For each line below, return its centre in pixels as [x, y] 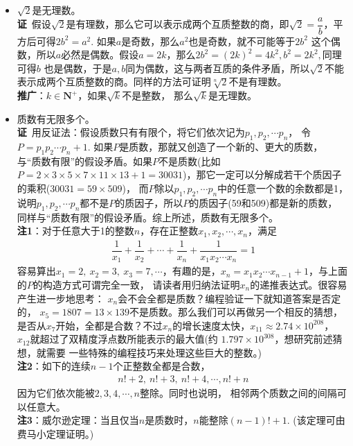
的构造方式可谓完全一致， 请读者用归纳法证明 [136, 284]
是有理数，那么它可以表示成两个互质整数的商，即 [178, 24]
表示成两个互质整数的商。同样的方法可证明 [114, 82]
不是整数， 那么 [157, 95]
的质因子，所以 [149, 202]
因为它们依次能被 [56, 393]
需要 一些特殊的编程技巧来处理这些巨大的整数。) [154, 352]
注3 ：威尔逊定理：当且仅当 [78, 420]
